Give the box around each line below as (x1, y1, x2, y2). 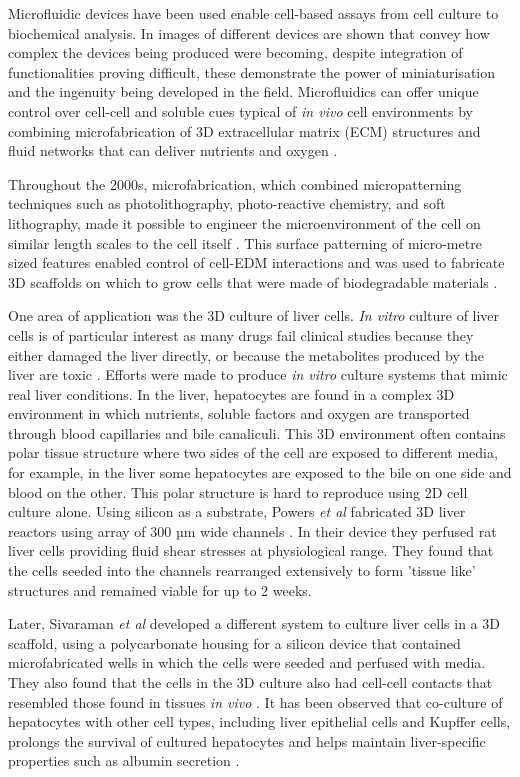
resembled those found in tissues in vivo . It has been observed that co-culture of (8, 691, 503, 712)
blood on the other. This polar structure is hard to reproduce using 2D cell (8, 481, 468, 502)
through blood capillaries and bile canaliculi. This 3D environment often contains (8, 422, 506, 443)
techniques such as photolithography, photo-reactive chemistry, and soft (8, 193, 446, 214)
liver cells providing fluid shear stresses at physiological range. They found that (8, 540, 494, 561)
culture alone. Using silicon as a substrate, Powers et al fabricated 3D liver (8, 501, 466, 522)
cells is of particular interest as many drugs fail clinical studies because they (8, 324, 474, 345)
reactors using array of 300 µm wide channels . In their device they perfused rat (8, 520, 497, 541)
